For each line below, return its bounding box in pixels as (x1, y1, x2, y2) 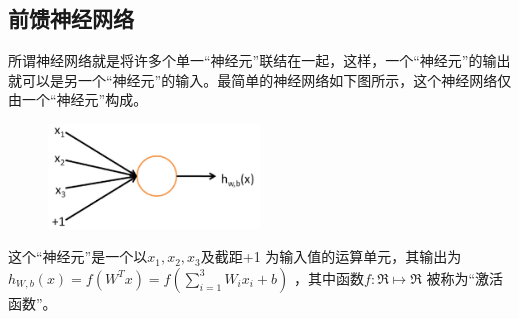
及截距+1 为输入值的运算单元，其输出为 (200, 246, 462, 267)
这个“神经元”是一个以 (8, 246, 148, 267)
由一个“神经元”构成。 (8, 89, 148, 110)
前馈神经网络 (8, 3, 134, 34)
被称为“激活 (426, 267, 504, 288)
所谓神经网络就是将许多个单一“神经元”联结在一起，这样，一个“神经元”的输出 (8, 50, 511, 71)
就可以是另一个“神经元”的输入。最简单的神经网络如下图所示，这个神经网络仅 (8, 69, 512, 90)
